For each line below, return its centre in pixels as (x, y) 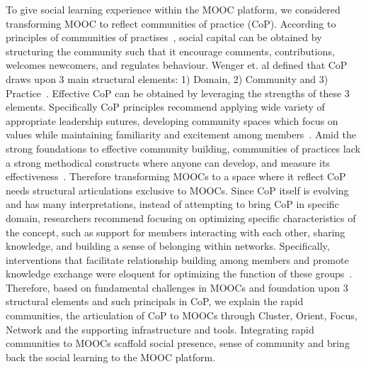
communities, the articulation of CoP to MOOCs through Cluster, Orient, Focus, (182, 315)
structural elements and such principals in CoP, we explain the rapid (155, 301)
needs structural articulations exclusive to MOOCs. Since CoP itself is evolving (177, 190)
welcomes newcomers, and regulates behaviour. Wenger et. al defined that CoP (177, 65)
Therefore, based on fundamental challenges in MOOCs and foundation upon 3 (177, 287)
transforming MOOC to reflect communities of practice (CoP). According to (171, 23)
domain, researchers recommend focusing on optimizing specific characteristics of (181, 217)
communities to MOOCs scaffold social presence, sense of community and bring (178, 343)
